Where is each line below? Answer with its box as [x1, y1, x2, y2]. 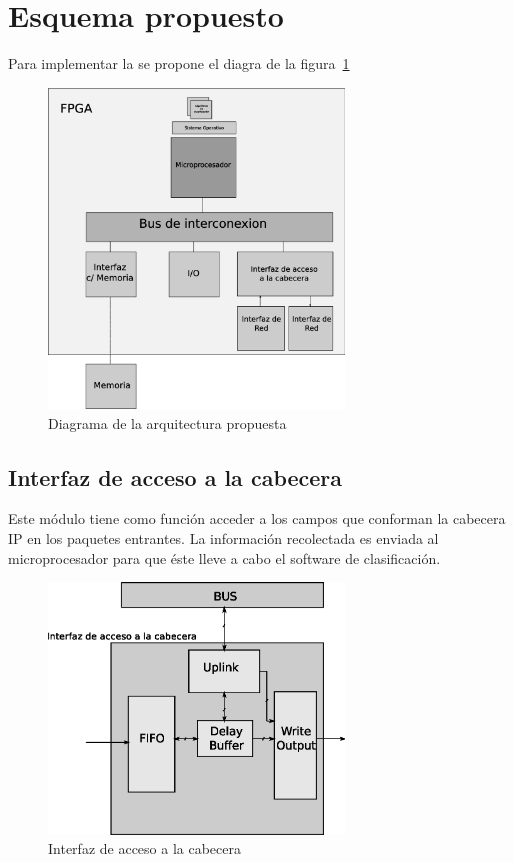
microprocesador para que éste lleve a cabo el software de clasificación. [8, 547, 441, 568]
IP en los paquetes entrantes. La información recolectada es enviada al [8, 527, 439, 548]
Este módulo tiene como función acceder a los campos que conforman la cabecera [8, 508, 506, 529]
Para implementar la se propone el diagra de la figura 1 [8, 53, 350, 74]
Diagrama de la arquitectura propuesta [48, 412, 287, 433]
